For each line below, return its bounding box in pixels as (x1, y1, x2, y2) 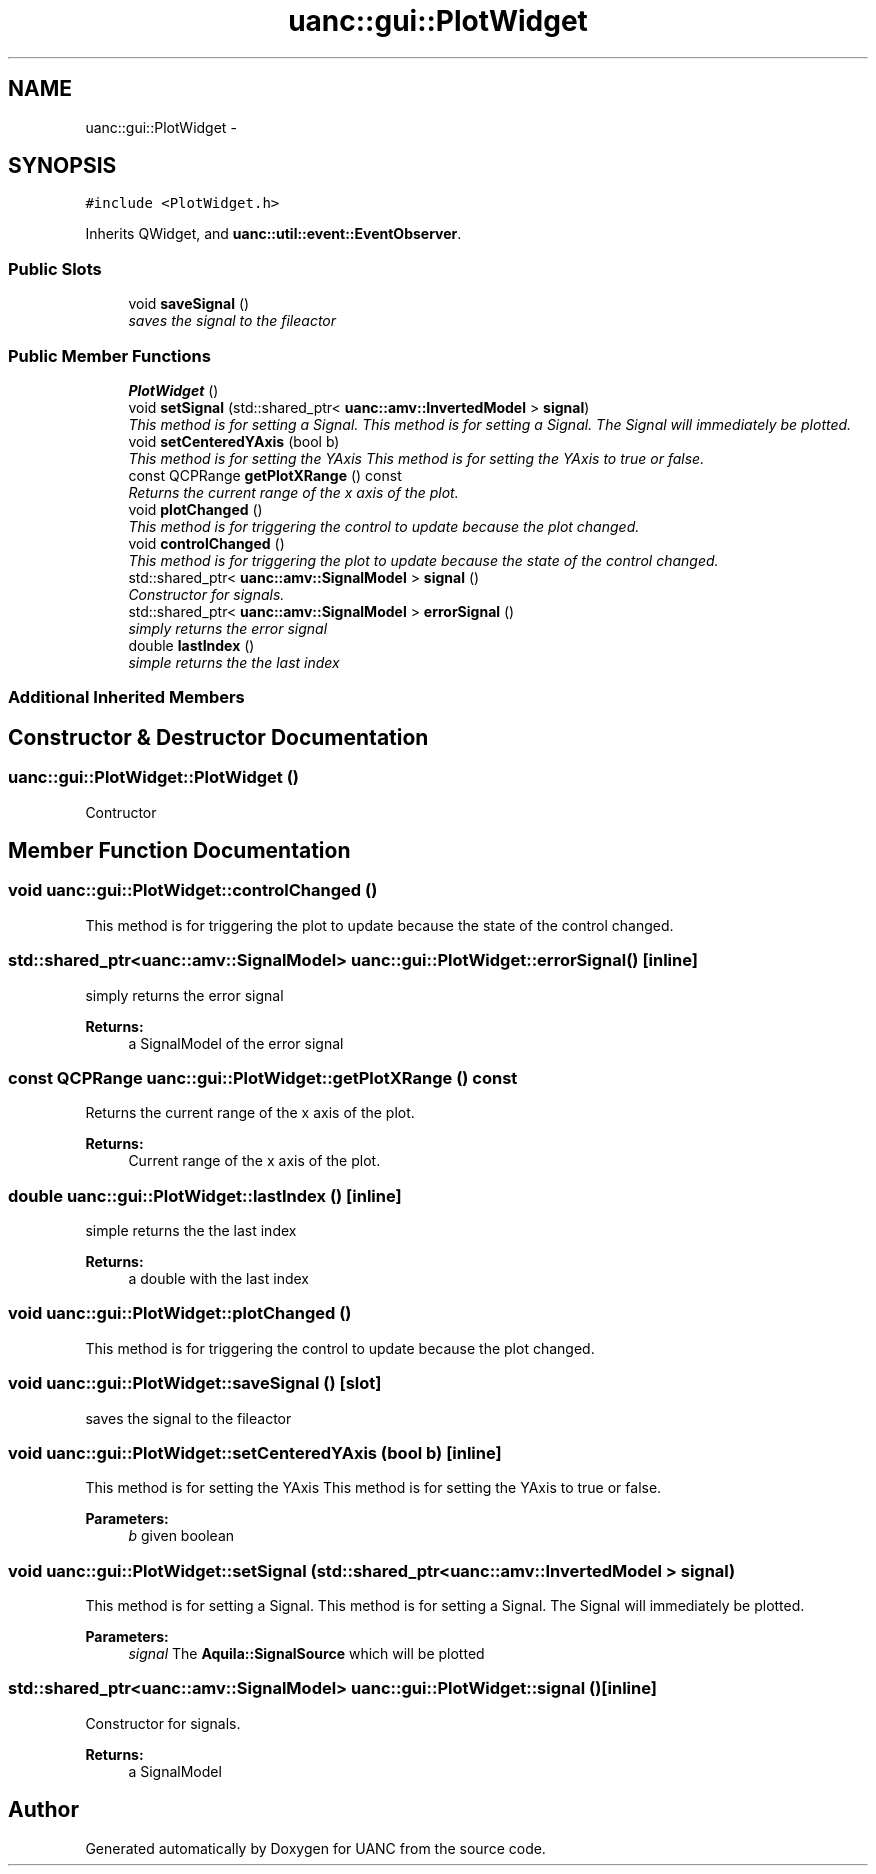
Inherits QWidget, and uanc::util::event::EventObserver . (85, 225, 462, 243)
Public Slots (8, 258, 102, 279)
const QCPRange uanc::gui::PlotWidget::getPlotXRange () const (8, 1067, 518, 1088)
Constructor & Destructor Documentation (8, 724, 429, 750)
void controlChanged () (128, 534, 285, 552)
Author (8, 1797, 79, 1823)
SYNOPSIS (8, 153, 117, 179)
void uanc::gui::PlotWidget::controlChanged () (8, 880, 378, 901)
